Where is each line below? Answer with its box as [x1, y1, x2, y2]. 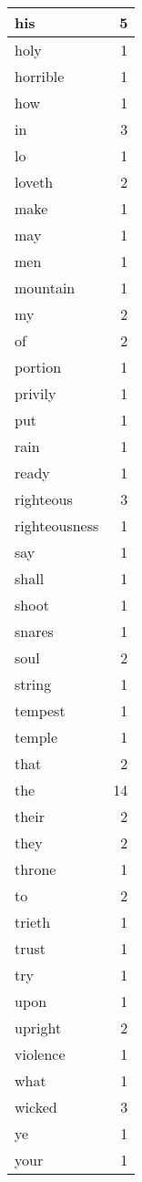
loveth [15, 171, 54, 192]
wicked [15, 1096, 57, 1117]
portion [15, 356, 62, 377]
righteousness [15, 515, 99, 536]
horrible [15, 66, 65, 87]
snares [15, 621, 54, 642]
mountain [15, 277, 76, 298]
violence [15, 1043, 66, 1064]
